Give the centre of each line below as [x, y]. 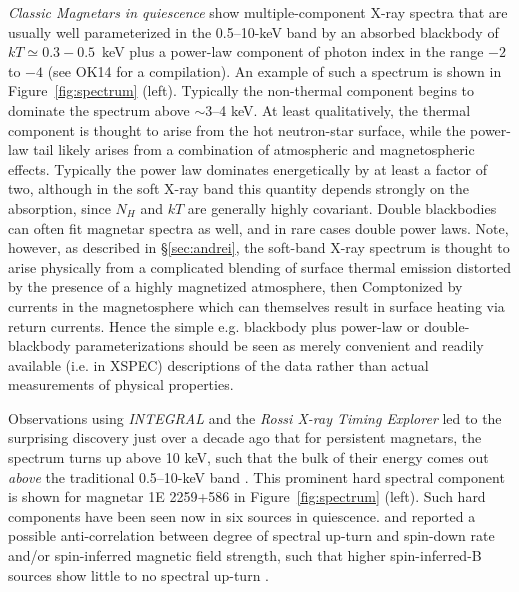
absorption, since [59, 207]
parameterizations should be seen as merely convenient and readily [279, 345]
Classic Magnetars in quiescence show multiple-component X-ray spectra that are [258, 12]
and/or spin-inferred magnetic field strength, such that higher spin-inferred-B [245, 555]
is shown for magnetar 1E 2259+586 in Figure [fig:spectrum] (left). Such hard [247, 496]
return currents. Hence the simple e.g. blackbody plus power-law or [214, 325]
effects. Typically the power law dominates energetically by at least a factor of [248, 168]
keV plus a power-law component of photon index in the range [293, 51]
